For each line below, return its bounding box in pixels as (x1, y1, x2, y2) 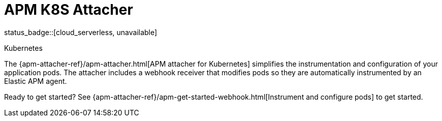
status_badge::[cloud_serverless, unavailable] (4, 27, 157, 37)
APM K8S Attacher (4, 1, 133, 18)
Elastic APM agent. (4, 76, 67, 85)
